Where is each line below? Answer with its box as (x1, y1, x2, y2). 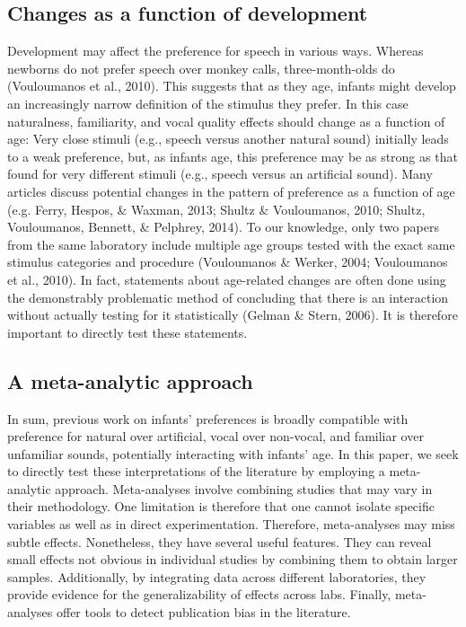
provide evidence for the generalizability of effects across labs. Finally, (7, 585, 391, 604)
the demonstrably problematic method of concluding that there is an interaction (7, 287, 449, 306)
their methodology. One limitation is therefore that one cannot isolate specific (7, 497, 435, 516)
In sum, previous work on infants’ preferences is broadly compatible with (7, 409, 409, 428)
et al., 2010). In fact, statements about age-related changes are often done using (7, 269, 446, 288)
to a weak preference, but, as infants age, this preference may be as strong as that (7, 146, 458, 165)
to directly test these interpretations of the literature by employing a (7, 462, 385, 481)
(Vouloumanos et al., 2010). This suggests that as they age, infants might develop (7, 76, 456, 95)
